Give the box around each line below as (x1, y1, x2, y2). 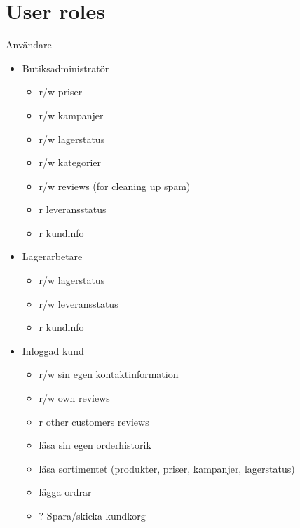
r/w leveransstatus (39, 296, 118, 311)
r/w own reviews (39, 391, 110, 405)
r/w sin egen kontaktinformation (39, 367, 179, 381)
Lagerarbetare (22, 249, 83, 264)
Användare (6, 37, 52, 52)
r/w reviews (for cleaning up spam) (39, 178, 191, 193)
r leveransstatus (39, 202, 107, 217)
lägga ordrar (39, 485, 92, 499)
